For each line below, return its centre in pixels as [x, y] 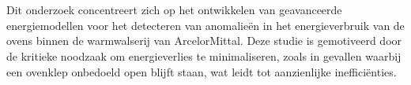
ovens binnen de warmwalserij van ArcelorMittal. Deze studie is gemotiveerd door [204, 41]
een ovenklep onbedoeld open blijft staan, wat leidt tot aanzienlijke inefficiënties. [202, 71]
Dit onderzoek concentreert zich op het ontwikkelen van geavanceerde [174, 10]
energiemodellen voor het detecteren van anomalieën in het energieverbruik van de [205, 25]
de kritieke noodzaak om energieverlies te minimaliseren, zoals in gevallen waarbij [204, 55]
